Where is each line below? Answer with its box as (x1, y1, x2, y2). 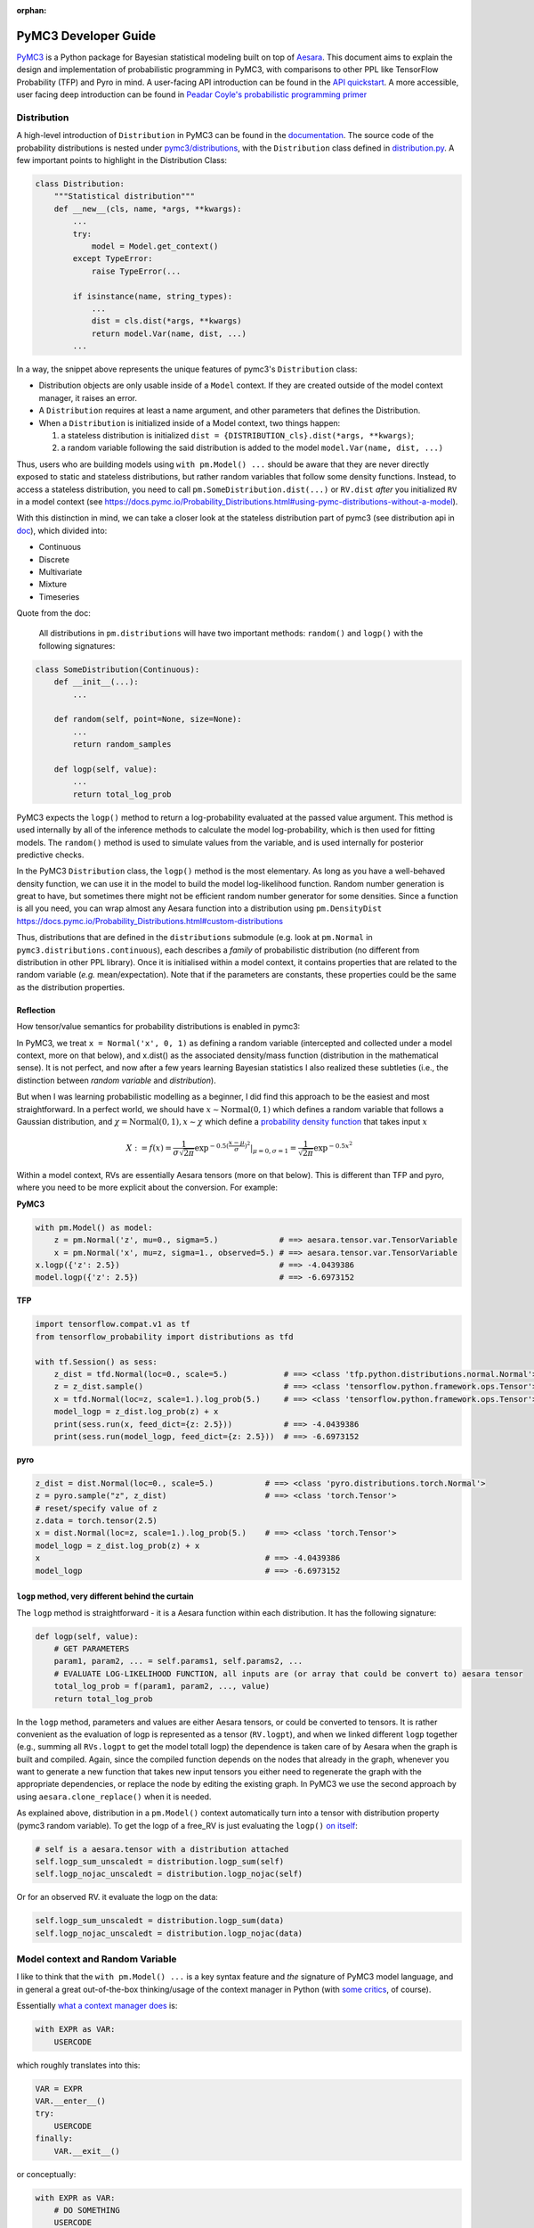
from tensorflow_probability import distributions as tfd (35, 1331, 294, 1341)
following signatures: (38, 640, 116, 651)
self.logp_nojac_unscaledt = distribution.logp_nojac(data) (35, 1928, 303, 1938)
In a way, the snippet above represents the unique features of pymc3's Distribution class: (16, 364, 358, 374)
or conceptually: (16, 2168, 77, 2179)
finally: (35, 2134, 74, 2143)
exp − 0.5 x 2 (312, 1141, 353, 1153)
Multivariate (38, 566, 83, 577)
